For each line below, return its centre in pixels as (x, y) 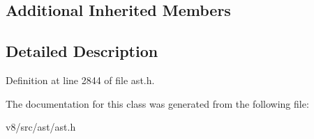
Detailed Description (82, 51)
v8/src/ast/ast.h (41, 127)
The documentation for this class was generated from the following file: (157, 103)
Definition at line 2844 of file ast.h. (80, 80)
